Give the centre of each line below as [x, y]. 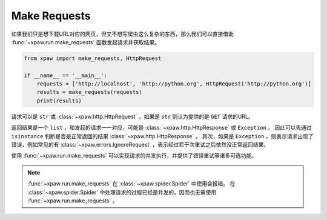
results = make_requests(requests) [89, 92]
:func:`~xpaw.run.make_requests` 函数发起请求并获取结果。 [86, 42]
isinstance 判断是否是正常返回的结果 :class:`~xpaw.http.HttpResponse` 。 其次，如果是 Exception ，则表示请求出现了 [163, 136]
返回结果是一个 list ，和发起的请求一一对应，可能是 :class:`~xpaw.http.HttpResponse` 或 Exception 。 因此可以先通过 [161, 128]
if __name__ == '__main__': [65, 75]
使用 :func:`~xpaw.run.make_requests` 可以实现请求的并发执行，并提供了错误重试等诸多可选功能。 [134, 156]
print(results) [59, 101]
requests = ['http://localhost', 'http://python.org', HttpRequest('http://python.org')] [174, 84]
